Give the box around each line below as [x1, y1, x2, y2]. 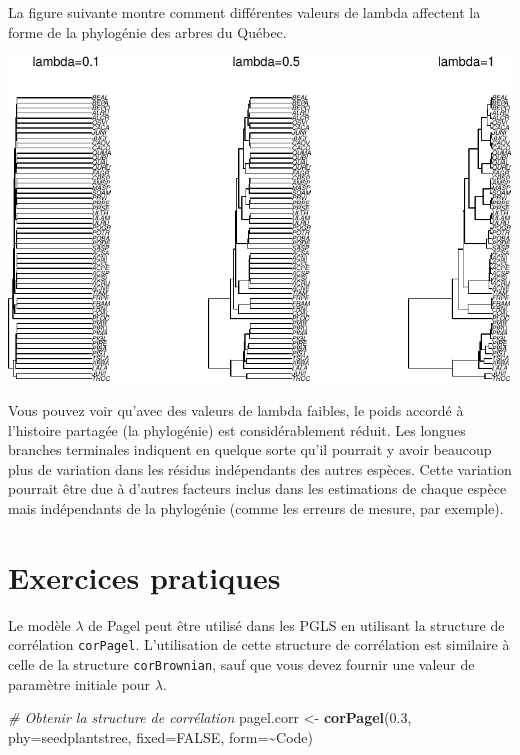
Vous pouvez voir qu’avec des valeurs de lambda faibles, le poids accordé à [8, 399, 464, 420]
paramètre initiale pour [8, 673, 151, 694]
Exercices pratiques [8, 556, 281, 597]
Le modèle [8, 614, 71, 635]
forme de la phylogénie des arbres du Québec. [8, 21, 287, 42]
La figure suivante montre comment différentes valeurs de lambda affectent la [8, 2, 481, 22]
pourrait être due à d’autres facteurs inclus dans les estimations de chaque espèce [8, 478, 507, 499]
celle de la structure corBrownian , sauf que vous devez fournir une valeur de [8, 653, 475, 674]
